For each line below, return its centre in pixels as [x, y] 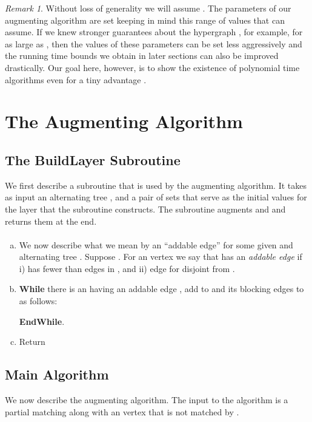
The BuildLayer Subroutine [93, 159]
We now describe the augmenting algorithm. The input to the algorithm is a [147, 400]
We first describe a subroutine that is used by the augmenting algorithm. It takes [156, 185]
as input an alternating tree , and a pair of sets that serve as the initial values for [156, 197]
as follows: [38, 301]
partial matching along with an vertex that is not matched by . [122, 411]
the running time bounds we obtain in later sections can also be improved [142, 56]
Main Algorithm [57, 374]
